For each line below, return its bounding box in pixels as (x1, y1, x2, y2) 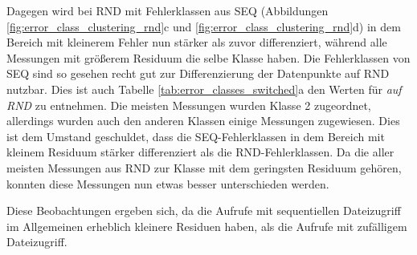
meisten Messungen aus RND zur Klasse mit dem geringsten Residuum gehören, (6, 159, 402, 176)
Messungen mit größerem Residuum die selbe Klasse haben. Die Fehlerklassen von (6, 49, 411, 66)
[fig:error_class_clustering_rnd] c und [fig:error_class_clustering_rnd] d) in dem (6, 18, 401, 34)
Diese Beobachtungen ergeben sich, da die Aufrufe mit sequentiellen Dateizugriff (6, 202, 401, 219)
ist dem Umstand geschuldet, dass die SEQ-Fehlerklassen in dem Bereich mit (6, 127, 385, 144)
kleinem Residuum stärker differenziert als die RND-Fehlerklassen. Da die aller (6, 144, 395, 160)
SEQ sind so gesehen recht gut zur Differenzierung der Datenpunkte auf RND (6, 65, 390, 82)
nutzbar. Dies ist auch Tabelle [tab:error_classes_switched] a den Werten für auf (6, 80, 402, 97)
